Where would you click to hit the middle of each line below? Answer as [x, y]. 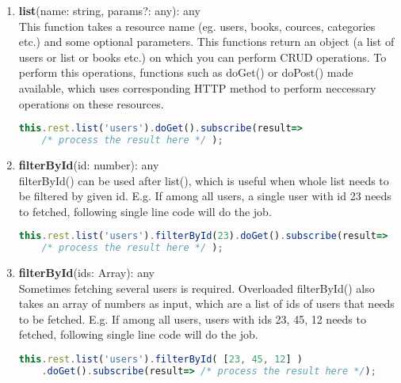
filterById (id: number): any [89, 164]
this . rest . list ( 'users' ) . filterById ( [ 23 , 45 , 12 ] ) [160, 359]
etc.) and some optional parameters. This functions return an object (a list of [206, 42]
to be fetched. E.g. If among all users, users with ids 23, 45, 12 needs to [192, 319]
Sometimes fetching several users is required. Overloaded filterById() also [197, 288]
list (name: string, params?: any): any [109, 10]
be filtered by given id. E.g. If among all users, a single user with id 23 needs [205, 196]
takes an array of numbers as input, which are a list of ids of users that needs [206, 303]
